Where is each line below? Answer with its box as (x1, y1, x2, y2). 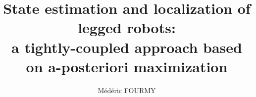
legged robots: (78, 17, 176, 38)
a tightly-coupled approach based (11, 37, 242, 57)
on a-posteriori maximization (26, 56, 228, 76)
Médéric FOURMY (98, 85, 156, 95)
